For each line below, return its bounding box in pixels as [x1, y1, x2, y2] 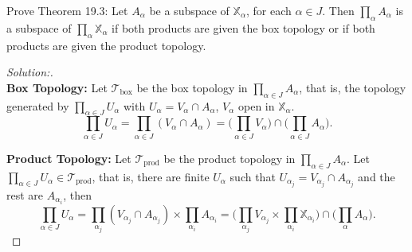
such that [230, 168, 276, 184]
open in [238, 97, 275, 114]
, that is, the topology [299, 79, 406, 95]
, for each [245, 2, 292, 18]
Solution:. [6, 64, 53, 80]
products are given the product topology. [6, 37, 206, 53]
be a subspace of [149, 2, 230, 18]
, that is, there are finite [92, 168, 210, 184]
